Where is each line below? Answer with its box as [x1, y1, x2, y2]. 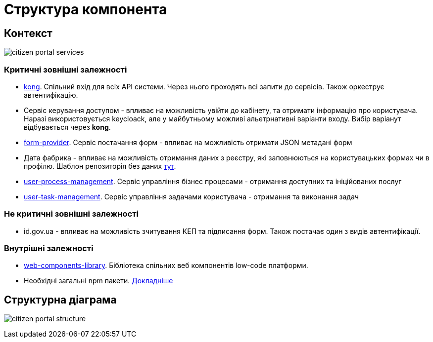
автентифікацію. [24, 90, 78, 99]
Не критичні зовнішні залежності [4, 209, 139, 219]
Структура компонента [4, 1, 167, 18]
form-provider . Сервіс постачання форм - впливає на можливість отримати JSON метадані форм [24, 138, 352, 147]
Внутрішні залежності [4, 243, 94, 254]
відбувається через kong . [24, 122, 111, 131]
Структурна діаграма [4, 293, 117, 306]
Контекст [4, 27, 52, 39]
